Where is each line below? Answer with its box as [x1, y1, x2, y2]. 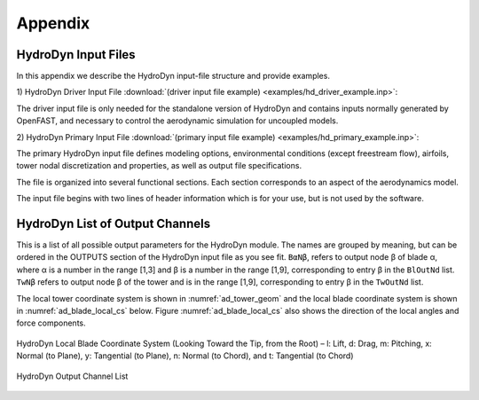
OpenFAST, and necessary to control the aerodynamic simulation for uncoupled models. [16, 115, 339, 126]
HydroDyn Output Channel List [16, 371, 129, 381]
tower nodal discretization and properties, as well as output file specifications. [16, 161, 302, 171]
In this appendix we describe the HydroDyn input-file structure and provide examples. [16, 71, 330, 82]
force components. [16, 318, 86, 328]
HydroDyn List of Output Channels [16, 216, 211, 231]
